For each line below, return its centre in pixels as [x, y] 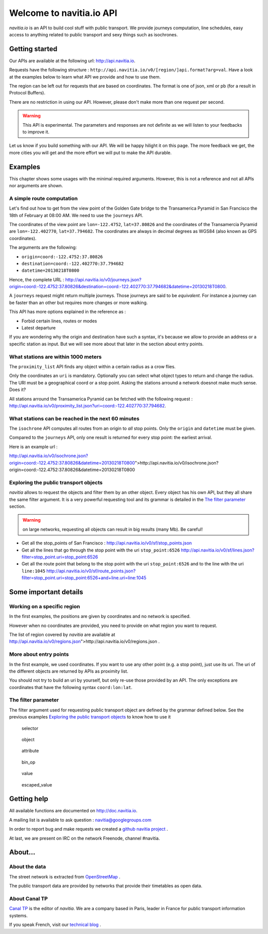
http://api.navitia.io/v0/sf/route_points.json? [91, 571]
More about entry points [39, 654]
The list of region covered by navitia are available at [62, 634]
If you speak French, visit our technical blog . [55, 925]
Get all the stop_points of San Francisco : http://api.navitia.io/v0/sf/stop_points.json [107, 543]
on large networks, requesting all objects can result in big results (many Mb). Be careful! [113, 529]
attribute [30, 751]
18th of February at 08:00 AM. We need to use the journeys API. [76, 215]
